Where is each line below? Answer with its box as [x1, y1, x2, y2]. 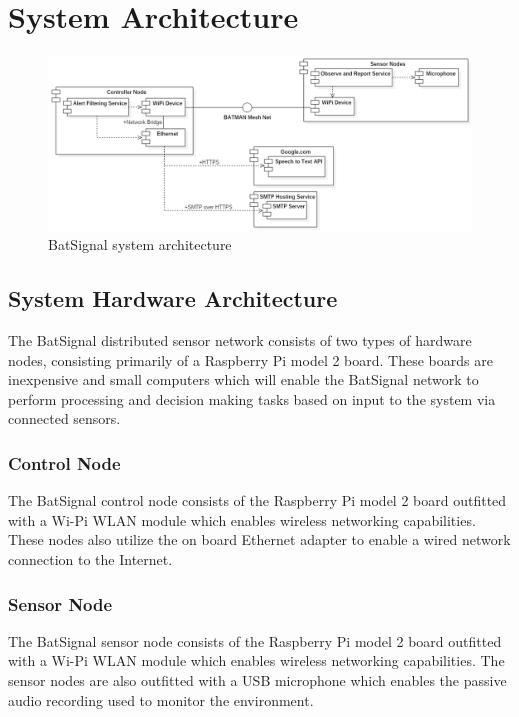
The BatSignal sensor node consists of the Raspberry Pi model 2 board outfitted [8, 630, 502, 651]
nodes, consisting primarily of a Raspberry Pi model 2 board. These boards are [8, 349, 493, 370]
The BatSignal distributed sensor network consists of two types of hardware [8, 330, 472, 351]
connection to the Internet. [8, 549, 173, 570]
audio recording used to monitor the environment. [8, 689, 314, 710]
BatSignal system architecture [48, 234, 232, 255]
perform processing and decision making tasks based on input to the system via [8, 388, 496, 409]
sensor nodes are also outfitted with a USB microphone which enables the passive [8, 670, 507, 691]
